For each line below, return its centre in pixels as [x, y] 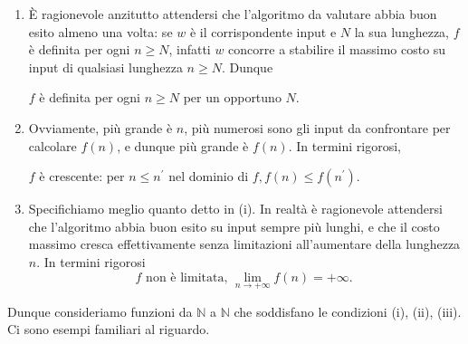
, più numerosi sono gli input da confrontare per [317, 127]
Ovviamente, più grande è [100, 127]
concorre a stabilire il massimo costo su [337, 49]
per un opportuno [232, 97]
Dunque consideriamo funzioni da [100, 311]
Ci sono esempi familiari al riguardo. [109, 329]
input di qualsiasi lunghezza [105, 67]
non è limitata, [187, 277]
